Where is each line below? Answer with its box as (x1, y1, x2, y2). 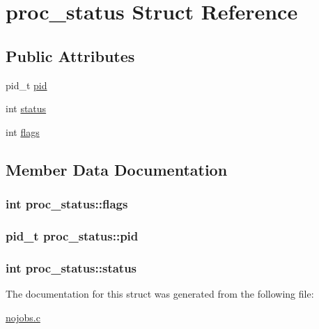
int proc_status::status (6, 259, 137, 276)
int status (6, 101, 47, 116)
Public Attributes (6, 45, 135, 66)
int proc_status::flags (6, 195, 128, 213)
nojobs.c (6, 309, 40, 324)
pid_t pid (6, 77, 47, 92)
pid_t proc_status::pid (6, 227, 139, 244)
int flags (6, 124, 40, 139)
